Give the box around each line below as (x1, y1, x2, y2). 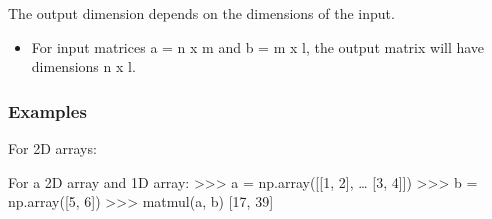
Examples (8, 98, 87, 123)
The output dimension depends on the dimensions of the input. (8, 3, 395, 23)
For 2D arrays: (8, 138, 97, 158)
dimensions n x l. (31, 56, 136, 77)
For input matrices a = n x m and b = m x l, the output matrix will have (31, 36, 485, 57)
